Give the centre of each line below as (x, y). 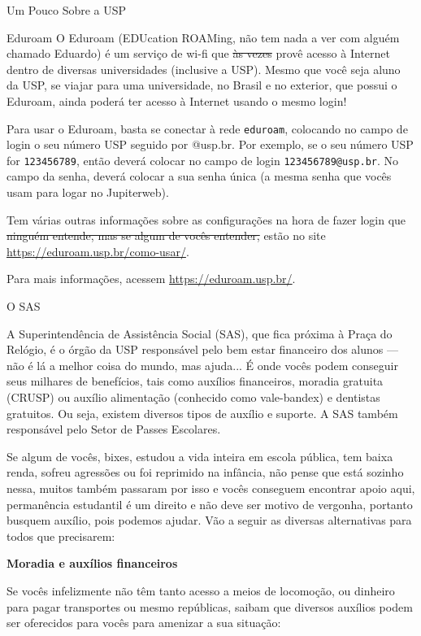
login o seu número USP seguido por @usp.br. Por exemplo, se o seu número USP (210, 144)
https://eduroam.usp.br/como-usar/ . (98, 251)
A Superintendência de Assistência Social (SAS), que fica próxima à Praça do (200, 333)
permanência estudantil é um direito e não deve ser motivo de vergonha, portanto (210, 504)
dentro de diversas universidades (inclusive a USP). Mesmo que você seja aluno (204, 69)
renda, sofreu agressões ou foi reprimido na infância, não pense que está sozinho (205, 472)
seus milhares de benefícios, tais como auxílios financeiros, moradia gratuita (195, 381)
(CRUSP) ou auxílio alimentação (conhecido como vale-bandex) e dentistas (193, 397)
